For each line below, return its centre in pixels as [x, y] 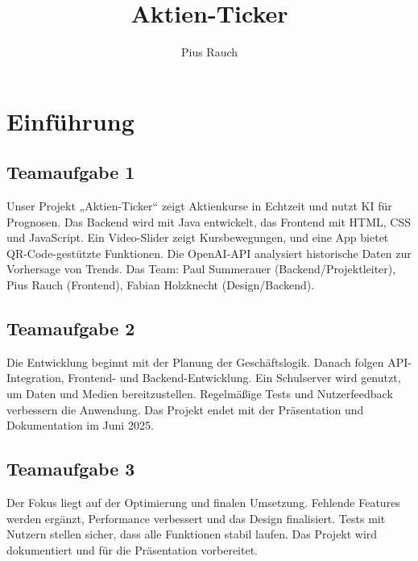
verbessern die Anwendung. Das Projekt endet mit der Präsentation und [185, 409]
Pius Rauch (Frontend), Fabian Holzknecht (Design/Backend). [161, 285]
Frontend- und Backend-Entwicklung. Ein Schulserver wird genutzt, [234, 378]
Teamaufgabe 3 [71, 469]
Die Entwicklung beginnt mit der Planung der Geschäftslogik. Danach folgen [195, 362]
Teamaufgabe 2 [71, 328]
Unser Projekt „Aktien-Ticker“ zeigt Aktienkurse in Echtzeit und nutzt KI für [199, 206]
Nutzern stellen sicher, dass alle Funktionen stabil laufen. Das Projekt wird [192, 534]
